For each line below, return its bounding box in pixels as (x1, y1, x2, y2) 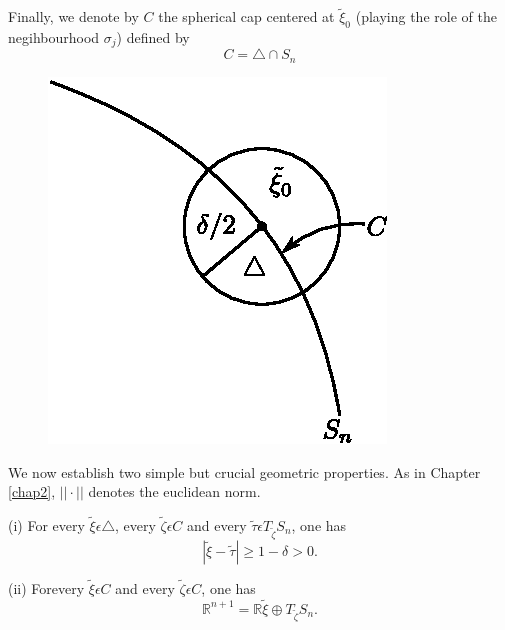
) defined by (116, 27, 190, 48)
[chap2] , (8, 481, 56, 502)
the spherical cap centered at (158, 6, 335, 27)
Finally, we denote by (8, 6, 139, 27)
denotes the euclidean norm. (88, 481, 261, 502)
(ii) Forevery (8, 577, 85, 598)
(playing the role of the (355, 6, 497, 27)
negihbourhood (8, 27, 100, 48)
